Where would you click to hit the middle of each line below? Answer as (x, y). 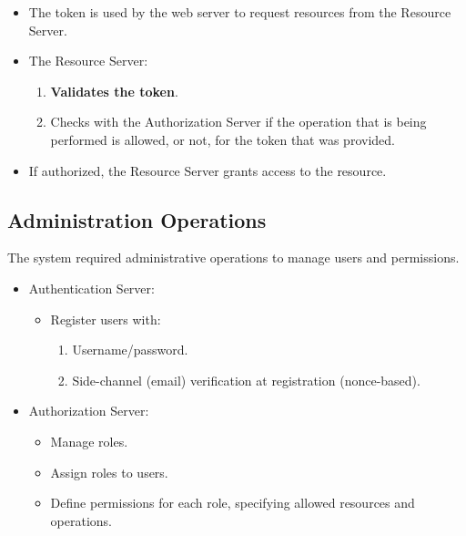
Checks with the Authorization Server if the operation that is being (238, 122)
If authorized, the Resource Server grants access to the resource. (208, 170)
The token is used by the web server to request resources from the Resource (240, 12)
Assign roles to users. (109, 472)
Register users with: (106, 319)
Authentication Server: (91, 288)
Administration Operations (137, 219)
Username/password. (130, 350)
